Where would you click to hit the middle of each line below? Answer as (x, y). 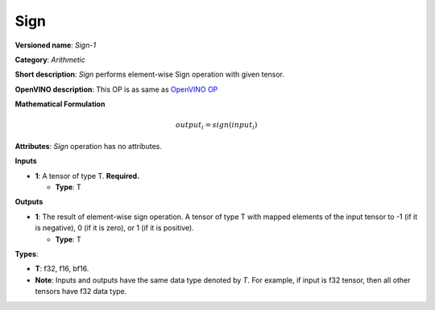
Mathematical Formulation (60, 104)
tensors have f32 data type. (81, 291)
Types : (27, 254)
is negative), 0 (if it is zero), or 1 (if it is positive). (115, 228)
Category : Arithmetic (50, 60)
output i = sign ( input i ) (216, 126)
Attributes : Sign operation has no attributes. (89, 146)
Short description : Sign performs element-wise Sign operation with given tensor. (150, 74)
